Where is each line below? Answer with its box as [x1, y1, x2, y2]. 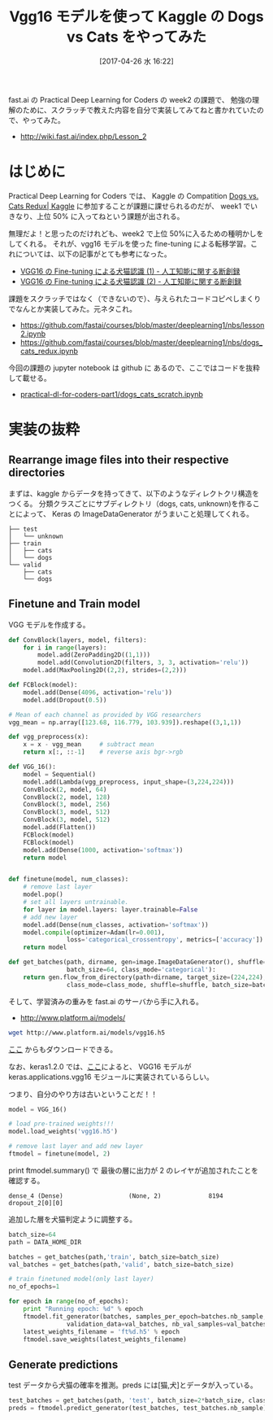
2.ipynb [19, 329, 46, 339]
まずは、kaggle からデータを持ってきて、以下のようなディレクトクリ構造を [8, 488, 260, 498]
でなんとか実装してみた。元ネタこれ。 [8, 304, 136, 313]
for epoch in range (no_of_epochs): [8, 1297, 129, 1306]
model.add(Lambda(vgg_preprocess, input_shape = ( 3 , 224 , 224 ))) [23, 778, 234, 786]
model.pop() [23, 890, 63, 899]
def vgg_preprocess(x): [8, 733, 89, 741]
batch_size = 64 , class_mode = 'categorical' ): [66, 966, 217, 974]
